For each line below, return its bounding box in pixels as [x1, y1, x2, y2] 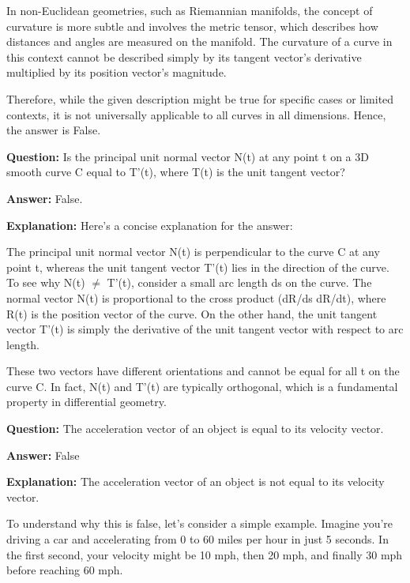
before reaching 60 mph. [6, 562, 123, 578]
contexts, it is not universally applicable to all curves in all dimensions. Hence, [6, 106, 386, 122]
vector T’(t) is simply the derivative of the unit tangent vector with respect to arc [6, 321, 404, 337]
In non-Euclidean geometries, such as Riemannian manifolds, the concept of [6, 2, 373, 18]
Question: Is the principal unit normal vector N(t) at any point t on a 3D [6, 148, 369, 164]
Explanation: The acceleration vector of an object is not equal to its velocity [6, 473, 385, 490]
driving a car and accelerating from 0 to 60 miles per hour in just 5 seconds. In [6, 531, 389, 547]
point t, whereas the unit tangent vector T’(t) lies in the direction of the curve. [6, 258, 389, 275]
